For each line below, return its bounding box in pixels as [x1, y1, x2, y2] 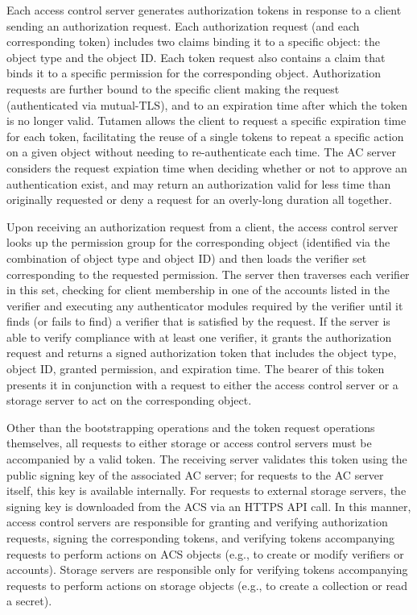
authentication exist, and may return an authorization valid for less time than [6, 175, 391, 192]
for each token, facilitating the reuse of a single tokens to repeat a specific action [6, 127, 404, 144]
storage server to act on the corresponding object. [6, 392, 252, 409]
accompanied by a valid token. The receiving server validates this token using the [6, 451, 407, 467]
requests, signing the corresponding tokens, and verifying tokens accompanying [6, 530, 395, 546]
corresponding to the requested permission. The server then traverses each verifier [6, 265, 410, 282]
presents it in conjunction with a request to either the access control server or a [6, 376, 398, 393]
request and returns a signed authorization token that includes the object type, [6, 344, 397, 361]
